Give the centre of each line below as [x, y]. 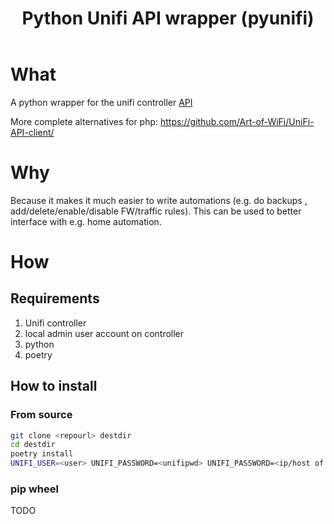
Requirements [55, 298]
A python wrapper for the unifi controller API [101, 102]
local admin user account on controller [104, 333]
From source [41, 415]
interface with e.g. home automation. [86, 221]
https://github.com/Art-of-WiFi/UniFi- [237, 121]
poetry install [42, 454]
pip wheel [34, 489]
